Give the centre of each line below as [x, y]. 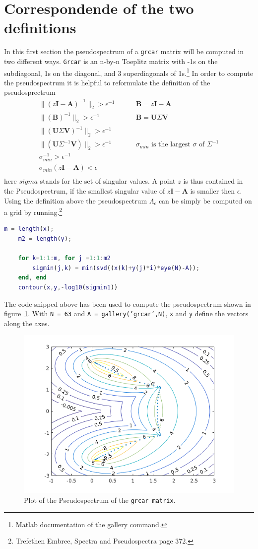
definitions [40, 28]
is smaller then [213, 191]
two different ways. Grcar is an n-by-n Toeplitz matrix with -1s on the [111, 61]
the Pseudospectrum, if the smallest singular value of [85, 191]
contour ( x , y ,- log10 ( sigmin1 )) [68, 287]
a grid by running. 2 [33, 211]
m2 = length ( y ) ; [45, 239]
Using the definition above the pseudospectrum [76, 200]
